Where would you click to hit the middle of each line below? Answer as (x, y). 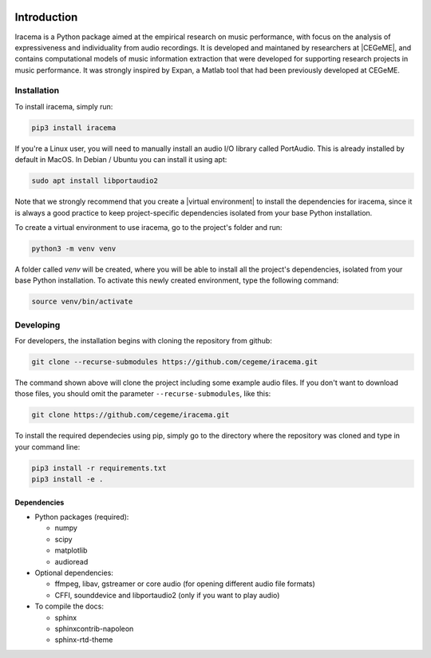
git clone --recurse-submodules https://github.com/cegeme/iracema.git (175, 362)
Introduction (46, 17)
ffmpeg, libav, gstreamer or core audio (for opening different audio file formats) (185, 584)
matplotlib (71, 550)
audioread (71, 561)
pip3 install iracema (74, 127)
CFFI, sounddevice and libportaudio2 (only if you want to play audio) (167, 595)
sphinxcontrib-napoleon (94, 628)
